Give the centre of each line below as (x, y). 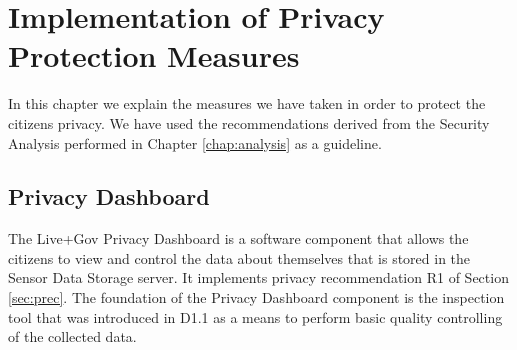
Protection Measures (154, 55)
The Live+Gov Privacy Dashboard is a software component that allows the (238, 238)
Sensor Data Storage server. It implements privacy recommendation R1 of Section (258, 277)
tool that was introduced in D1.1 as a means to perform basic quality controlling (255, 316)
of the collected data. (72, 336)
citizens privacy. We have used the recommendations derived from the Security (249, 122)
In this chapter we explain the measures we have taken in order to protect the (247, 103)
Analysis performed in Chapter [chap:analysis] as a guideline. (195, 142)
